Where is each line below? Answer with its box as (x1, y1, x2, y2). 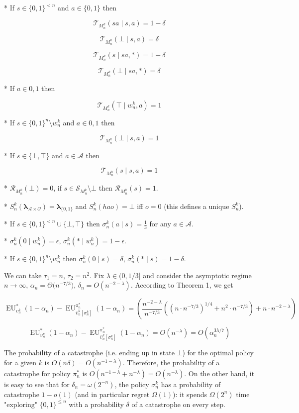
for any (149, 218, 171, 229)
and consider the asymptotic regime (143, 270, 252, 280)
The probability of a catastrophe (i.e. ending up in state (4, 347, 175, 358)
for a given (4, 357, 36, 367)
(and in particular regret (75, 389, 150, 399)
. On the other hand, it (184, 368, 255, 378)
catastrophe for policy (4, 368, 71, 378)
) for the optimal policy (182, 347, 254, 358)
